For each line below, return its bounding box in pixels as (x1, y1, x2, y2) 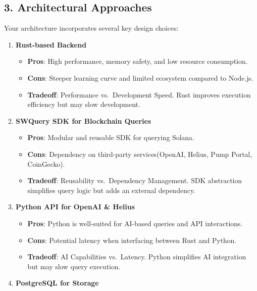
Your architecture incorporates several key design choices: (4, 23, 179, 33)
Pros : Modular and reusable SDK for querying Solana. (27, 132, 195, 143)
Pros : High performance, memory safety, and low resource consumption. (27, 56, 248, 66)
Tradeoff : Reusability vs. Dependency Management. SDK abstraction (27, 175, 242, 186)
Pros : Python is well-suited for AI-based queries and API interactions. (27, 218, 243, 228)
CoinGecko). (27, 158, 65, 169)
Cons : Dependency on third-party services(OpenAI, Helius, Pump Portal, (27, 148, 252, 159)
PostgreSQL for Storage (15, 278, 99, 288)
